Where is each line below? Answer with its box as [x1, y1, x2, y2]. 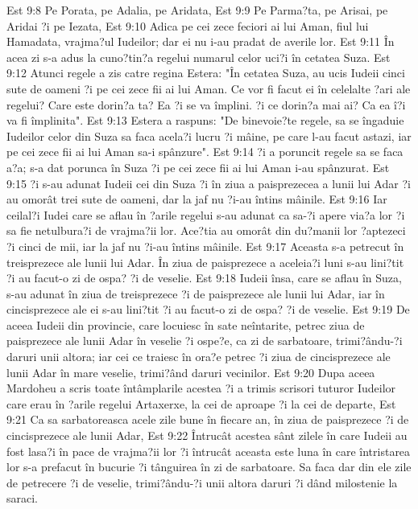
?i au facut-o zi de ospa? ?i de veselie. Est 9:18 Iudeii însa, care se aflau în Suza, [6, 269, 402, 286]
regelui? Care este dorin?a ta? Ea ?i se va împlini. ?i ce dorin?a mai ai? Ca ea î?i [6, 96, 406, 113]
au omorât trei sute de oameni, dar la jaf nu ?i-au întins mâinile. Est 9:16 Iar [6, 191, 387, 207]
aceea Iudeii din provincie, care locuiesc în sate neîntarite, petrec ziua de [6, 316, 365, 333]
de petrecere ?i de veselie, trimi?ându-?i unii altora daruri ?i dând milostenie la [6, 474, 398, 491]
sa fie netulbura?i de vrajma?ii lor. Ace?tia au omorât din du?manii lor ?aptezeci [6, 222, 406, 239]
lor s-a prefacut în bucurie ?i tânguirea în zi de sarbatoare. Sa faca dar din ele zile [6, 458, 412, 475]
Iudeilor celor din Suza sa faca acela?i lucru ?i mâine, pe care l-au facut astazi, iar [6, 127, 412, 144]
